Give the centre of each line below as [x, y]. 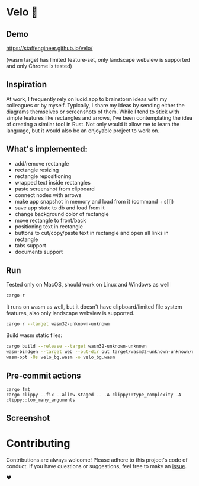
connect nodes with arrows [48, 195]
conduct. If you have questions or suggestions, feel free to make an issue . [97, 466]
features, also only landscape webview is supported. [70, 313]
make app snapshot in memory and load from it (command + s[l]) [94, 201]
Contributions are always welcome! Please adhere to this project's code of [97, 460]
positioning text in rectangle [49, 226]
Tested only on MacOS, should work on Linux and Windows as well [88, 285]
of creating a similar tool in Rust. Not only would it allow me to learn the [93, 124]
